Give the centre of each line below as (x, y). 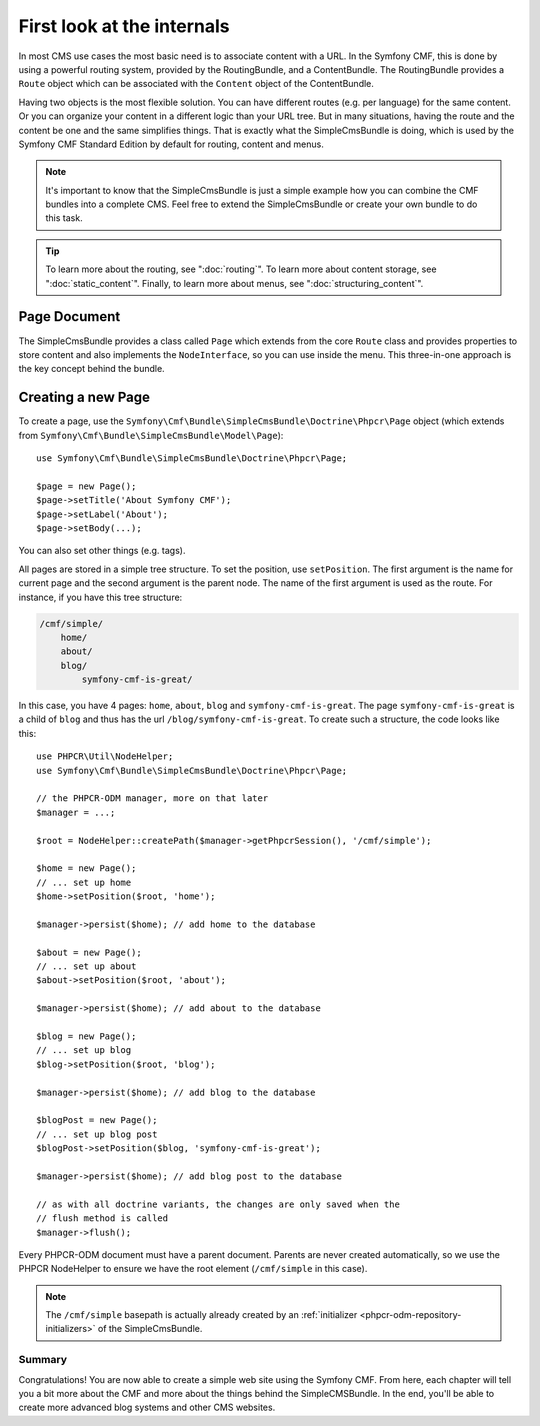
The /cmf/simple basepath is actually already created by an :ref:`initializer (201, 1315)
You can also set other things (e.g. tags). (102, 551)
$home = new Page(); (86, 868)
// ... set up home (84, 882)
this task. (64, 218)
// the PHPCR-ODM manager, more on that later (152, 798)
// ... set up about (86, 966)
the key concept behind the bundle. (91, 369)
